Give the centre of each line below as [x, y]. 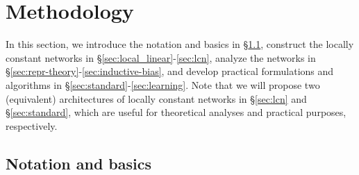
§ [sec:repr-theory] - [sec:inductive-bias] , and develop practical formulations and [170, 71]
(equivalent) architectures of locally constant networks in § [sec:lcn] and [156, 98]
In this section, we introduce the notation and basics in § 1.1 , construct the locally [180, 44]
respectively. [32, 125]
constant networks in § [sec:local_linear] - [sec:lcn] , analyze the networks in [161, 57]
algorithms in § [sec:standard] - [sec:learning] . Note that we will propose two [163, 84]
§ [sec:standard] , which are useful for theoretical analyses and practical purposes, [176, 112]
